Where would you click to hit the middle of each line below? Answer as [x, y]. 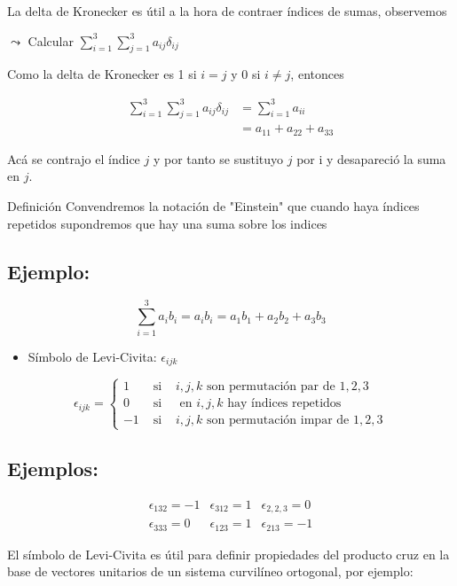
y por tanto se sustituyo [218, 158]
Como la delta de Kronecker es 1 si [102, 74]
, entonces [317, 74]
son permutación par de [271, 387]
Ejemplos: [53, 468]
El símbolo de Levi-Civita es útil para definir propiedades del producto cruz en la [228, 554]
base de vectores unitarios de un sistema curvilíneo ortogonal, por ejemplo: [210, 571]
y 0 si [246, 74]
